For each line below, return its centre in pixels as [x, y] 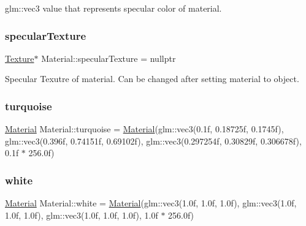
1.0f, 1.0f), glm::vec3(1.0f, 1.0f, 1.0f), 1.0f [82, 215]
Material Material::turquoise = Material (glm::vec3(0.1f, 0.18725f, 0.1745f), [144, 129]
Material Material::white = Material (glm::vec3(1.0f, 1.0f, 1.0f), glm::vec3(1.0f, [151, 203]
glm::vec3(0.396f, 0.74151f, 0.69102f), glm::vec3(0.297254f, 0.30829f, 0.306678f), [153, 141]
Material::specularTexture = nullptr [109, 58]
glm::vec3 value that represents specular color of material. [113, 8]
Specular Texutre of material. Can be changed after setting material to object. [152, 79]
